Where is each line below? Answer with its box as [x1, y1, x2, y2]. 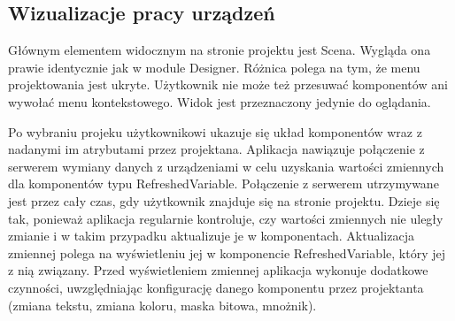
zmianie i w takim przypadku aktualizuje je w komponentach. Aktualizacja [8, 226, 414, 245]
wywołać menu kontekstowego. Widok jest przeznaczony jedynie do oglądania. [8, 92, 431, 111]
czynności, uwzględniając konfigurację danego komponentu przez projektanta [8, 278, 424, 296]
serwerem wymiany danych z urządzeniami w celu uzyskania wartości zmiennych [8, 157, 444, 175]
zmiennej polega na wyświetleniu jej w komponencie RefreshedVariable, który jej [8, 243, 445, 262]
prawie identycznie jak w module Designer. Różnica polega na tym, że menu [8, 57, 420, 76]
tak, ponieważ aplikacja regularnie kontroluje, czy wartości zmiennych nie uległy [8, 209, 443, 227]
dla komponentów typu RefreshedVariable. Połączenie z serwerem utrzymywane [8, 174, 439, 193]
